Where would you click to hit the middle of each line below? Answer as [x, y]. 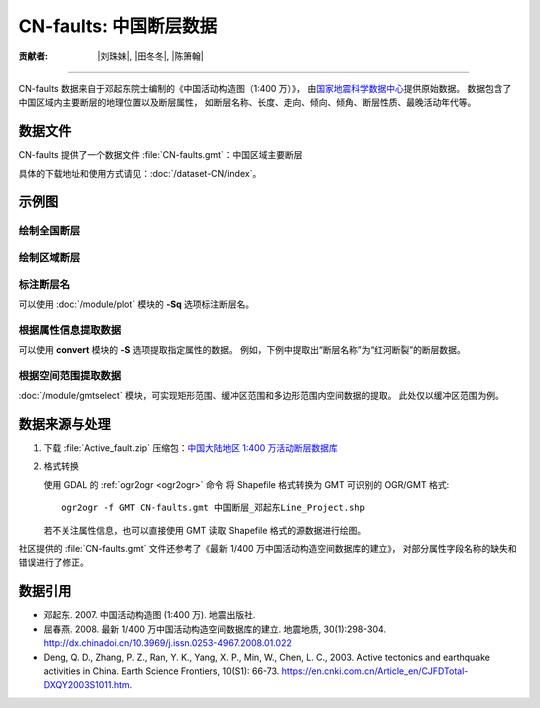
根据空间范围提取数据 [70, 375]
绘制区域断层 [49, 257]
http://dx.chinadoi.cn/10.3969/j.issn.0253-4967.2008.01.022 [167, 643]
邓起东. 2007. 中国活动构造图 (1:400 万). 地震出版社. [149, 615]
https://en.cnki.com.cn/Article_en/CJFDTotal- [375, 671]
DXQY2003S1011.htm [86, 685]
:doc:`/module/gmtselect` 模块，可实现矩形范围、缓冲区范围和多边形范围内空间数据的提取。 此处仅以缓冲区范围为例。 [261, 396]
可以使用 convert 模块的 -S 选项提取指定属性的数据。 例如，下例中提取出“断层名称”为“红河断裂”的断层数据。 [242, 350]
